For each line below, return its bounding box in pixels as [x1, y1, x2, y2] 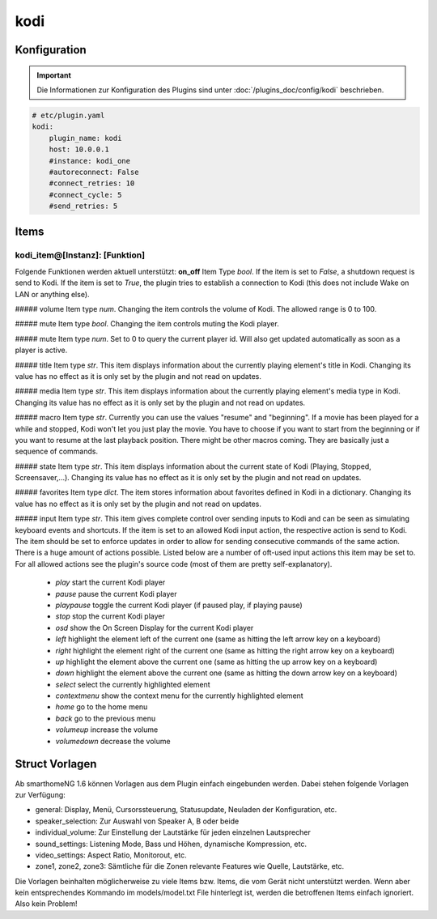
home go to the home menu [55, 702, 148, 712]
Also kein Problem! [15, 899, 78, 908]
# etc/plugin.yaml [32, 110, 105, 120]
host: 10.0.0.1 [49, 145, 109, 154]
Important [36, 70, 72, 80]
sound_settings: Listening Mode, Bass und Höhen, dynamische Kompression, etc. [35, 839, 308, 849]
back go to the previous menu [55, 713, 156, 723]
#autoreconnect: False [49, 167, 139, 177]
